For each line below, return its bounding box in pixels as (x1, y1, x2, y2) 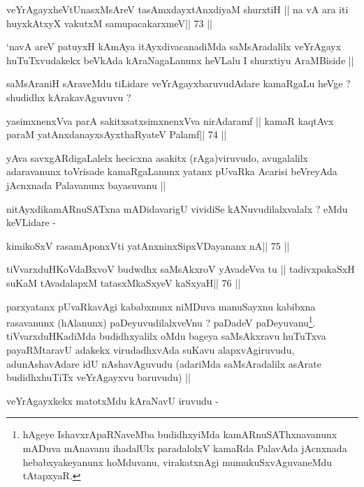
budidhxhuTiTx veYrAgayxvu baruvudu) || (6, 370, 191, 384)
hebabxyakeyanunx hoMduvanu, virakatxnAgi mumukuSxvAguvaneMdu (22, 454, 333, 469)
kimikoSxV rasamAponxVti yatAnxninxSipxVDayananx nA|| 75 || (6, 238, 290, 253)
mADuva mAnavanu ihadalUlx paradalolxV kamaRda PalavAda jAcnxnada (22, 440, 347, 455)
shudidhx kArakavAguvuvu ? (6, 89, 131, 104)
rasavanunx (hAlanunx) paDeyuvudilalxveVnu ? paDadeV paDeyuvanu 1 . (6, 313, 316, 329)
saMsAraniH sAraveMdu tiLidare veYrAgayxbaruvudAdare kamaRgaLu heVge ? (6, 76, 351, 91)
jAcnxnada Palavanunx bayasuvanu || (6, 177, 166, 192)
